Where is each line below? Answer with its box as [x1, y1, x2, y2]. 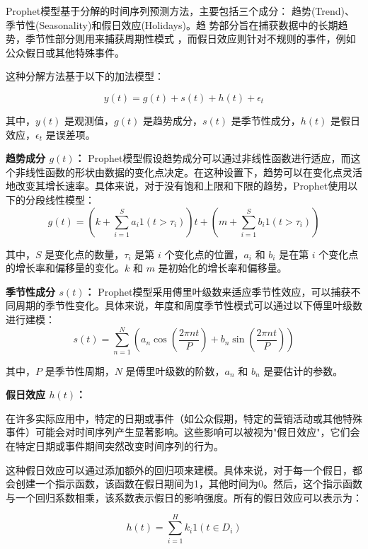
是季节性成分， [231, 112, 301, 127]
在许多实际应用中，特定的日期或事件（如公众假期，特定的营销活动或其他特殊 [6, 410, 362, 425]
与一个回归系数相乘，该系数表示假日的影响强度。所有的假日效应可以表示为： [6, 490, 362, 504]
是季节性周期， [45, 363, 115, 378]
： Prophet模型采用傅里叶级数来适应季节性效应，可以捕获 [84, 284, 351, 299]
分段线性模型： [25, 192, 95, 207]
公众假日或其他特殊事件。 [6, 45, 125, 59]
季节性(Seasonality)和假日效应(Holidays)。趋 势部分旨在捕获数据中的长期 [6, 17, 338, 32]
